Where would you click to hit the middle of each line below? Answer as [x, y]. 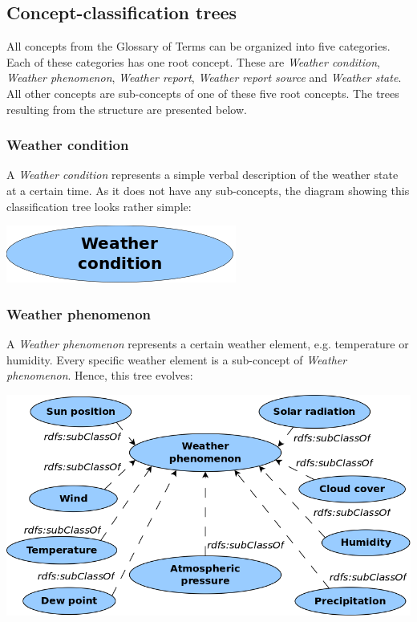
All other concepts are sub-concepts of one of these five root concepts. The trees [203, 93]
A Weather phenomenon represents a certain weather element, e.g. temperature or [208, 343]
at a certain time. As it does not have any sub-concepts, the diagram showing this [208, 190]
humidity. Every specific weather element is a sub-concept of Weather [177, 359]
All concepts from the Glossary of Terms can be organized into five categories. [198, 46]
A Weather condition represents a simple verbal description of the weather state [202, 175]
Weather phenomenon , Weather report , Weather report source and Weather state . [204, 77]
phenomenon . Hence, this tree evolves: [100, 375]
